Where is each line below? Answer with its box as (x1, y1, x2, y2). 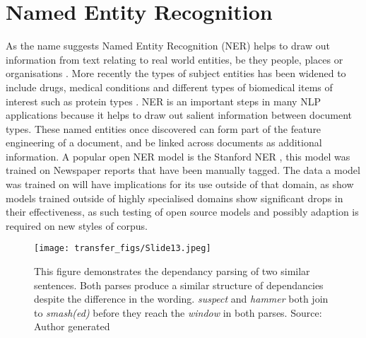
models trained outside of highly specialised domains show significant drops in (6, 190, 343, 205)
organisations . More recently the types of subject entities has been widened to (6, 66, 346, 81)
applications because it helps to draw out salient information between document (6, 107, 352, 122)
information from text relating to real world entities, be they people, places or (6, 52, 343, 66)
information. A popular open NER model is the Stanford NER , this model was (6, 148, 350, 163)
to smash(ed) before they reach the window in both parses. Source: (34, 305, 322, 320)
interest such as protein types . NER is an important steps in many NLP (6, 93, 321, 108)
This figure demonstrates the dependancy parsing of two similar (34, 264, 310, 279)
